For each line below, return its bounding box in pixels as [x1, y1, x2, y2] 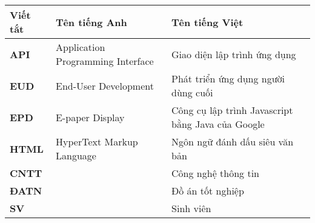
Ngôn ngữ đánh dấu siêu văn [171, 135, 294, 148]
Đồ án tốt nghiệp [171, 184, 244, 198]
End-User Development [56, 78, 154, 93]
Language [56, 148, 96, 162]
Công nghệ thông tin [171, 166, 259, 180]
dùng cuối [171, 85, 213, 99]
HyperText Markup [56, 135, 138, 148]
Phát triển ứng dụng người [171, 72, 285, 85]
